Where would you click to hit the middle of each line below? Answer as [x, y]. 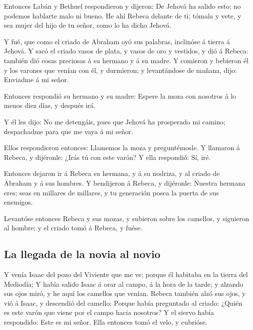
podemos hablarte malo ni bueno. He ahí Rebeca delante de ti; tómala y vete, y [123, 15]
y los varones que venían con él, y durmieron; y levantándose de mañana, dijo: [120, 70]
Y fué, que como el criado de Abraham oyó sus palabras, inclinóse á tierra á [117, 41]
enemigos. [18, 202]
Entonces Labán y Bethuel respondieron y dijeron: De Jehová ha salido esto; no [122, 6]
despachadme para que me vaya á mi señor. [69, 131]
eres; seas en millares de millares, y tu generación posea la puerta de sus [111, 192]
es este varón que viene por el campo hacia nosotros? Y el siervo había [109, 312]
